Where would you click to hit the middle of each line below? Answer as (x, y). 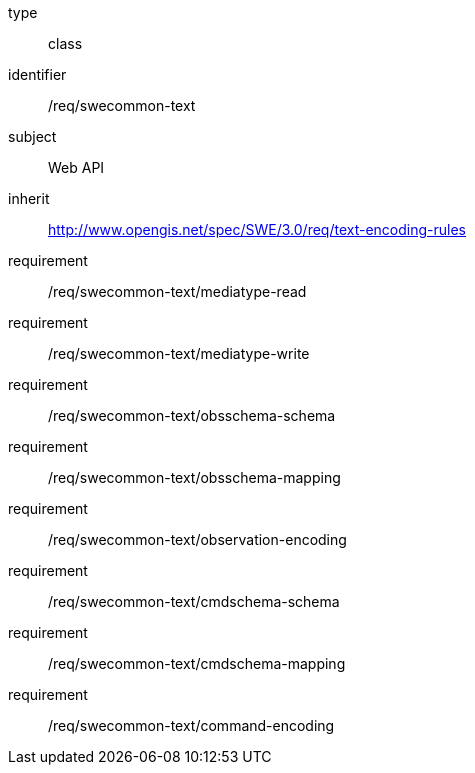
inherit (29, 198)
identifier (37, 74)
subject (32, 136)
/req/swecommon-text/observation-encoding (197, 539)
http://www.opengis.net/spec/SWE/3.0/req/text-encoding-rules (257, 229)
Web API (76, 167)
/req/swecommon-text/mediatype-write (179, 353)
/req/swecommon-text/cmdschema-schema (194, 601)
